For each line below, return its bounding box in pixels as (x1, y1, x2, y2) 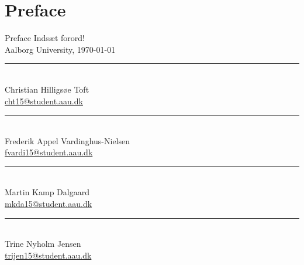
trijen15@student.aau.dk (5, 249, 92, 261)
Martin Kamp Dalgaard (5, 186, 89, 198)
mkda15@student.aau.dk (5, 198, 92, 210)
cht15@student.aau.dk (5, 94, 83, 107)
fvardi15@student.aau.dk (5, 146, 93, 158)
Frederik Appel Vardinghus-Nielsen (5, 134, 130, 147)
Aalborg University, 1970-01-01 (5, 43, 116, 55)
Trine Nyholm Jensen (5, 237, 81, 250)
